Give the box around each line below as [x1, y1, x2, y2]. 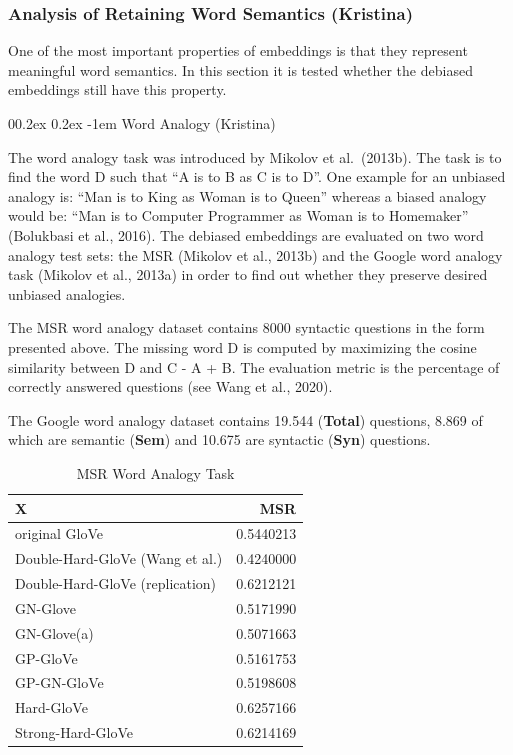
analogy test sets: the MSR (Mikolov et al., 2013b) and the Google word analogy [8, 244, 503, 265]
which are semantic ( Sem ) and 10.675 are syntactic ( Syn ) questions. [8, 429, 431, 450]
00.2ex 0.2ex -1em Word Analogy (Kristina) [8, 113, 276, 133]
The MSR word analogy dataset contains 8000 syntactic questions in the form [8, 317, 485, 338]
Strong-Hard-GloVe [15, 722, 134, 743]
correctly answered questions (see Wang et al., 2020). [8, 376, 333, 397]
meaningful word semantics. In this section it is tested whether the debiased [8, 59, 473, 80]
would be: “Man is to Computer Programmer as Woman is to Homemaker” [8, 205, 469, 226]
